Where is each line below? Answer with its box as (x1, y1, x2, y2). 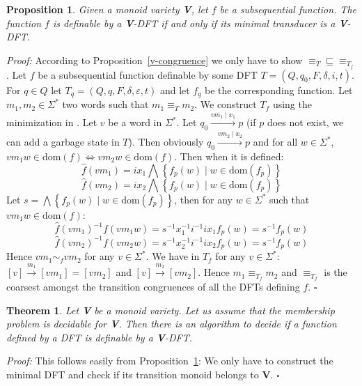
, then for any (174, 192, 233, 206)
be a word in (108, 115, 162, 130)
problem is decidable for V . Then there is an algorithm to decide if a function (6, 316, 337, 331)
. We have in (145, 249, 200, 263)
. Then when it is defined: (174, 148, 284, 163)
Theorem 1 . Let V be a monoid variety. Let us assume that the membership (6, 302, 335, 317)
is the (324, 265, 347, 279)
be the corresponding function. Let (205, 82, 353, 97)
